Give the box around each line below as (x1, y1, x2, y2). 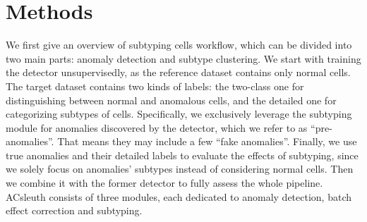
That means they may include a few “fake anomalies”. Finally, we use (57, 134, 357, 149)
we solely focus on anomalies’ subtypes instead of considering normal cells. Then (6, 161, 354, 176)
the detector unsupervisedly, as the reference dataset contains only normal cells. (6, 65, 351, 80)
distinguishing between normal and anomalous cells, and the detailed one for (6, 92, 337, 107)
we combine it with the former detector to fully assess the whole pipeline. (6, 175, 323, 190)
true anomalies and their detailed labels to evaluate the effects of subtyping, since (6, 147, 359, 162)
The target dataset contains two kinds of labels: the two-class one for (6, 78, 304, 93)
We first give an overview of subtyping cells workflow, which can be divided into (6, 37, 352, 52)
